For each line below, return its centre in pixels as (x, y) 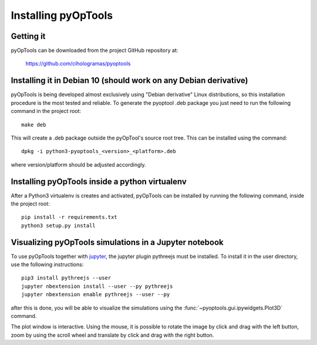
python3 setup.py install (59, 225)
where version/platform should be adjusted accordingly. (78, 164)
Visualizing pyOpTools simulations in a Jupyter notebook (117, 242)
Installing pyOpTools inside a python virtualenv (99, 182)
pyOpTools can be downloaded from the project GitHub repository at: (95, 51)
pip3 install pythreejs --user (66, 278)
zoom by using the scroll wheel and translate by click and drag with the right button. (112, 335)
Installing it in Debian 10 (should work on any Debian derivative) (130, 80)
